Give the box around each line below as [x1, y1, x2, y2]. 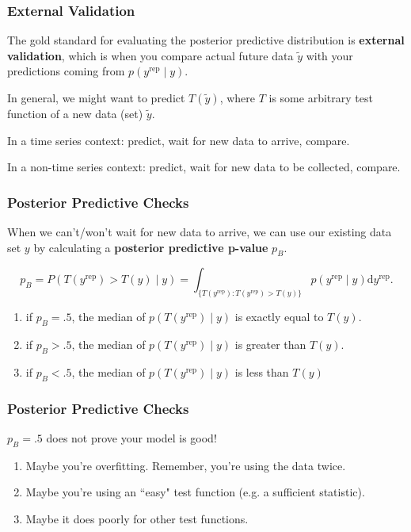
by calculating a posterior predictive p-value [33, 239, 268, 255]
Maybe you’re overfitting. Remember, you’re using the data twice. [25, 457, 346, 473]
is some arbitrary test [268, 90, 373, 105]
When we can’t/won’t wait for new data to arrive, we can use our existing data [7, 224, 392, 239]
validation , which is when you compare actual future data [7, 47, 294, 63]
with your [306, 47, 353, 63]
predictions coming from [7, 63, 125, 79]
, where [219, 90, 256, 105]
